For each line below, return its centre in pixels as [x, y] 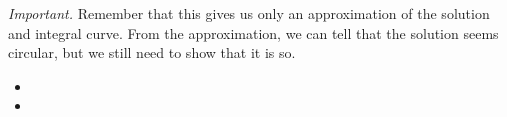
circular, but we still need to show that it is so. [152, 52]
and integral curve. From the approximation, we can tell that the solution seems [253, 32]
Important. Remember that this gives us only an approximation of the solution [249, 13]
